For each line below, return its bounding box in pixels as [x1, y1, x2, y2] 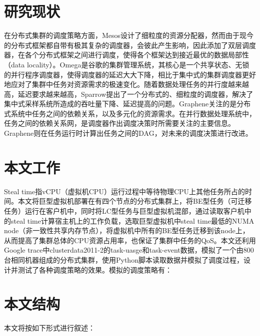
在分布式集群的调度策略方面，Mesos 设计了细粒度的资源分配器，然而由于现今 [4, 30, 254, 40]
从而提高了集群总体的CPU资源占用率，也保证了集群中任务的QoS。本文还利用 [4, 235, 256, 245]
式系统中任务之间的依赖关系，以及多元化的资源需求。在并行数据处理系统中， [4, 108, 256, 118]
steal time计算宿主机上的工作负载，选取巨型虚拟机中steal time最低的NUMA [10, 215, 254, 226]
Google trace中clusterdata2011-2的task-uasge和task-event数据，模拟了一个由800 [4, 245, 254, 255]
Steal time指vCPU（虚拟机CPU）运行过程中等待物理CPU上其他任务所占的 [4, 186, 245, 196]
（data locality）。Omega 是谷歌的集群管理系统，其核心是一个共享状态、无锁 [4, 59, 249, 69]
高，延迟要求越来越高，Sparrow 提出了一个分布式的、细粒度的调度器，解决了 [4, 88, 253, 99]
